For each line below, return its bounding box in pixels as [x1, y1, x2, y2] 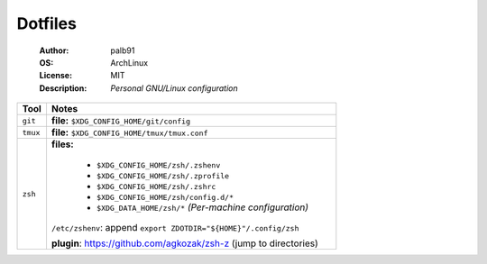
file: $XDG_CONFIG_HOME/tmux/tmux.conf [51, 126, 208, 139]
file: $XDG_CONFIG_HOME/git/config [51, 114, 191, 127]
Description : [39, 82, 87, 94]
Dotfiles [16, 14, 77, 33]
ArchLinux [110, 57, 149, 68]
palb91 [110, 45, 135, 56]
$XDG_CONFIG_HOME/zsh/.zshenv [96, 160, 221, 170]
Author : [39, 45, 69, 56]
